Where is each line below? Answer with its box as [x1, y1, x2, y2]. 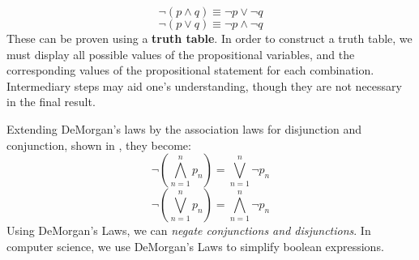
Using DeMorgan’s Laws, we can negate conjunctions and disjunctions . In [6, 222, 371, 239]
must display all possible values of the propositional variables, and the [6, 45, 355, 62]
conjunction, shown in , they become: [6, 136, 191, 153]
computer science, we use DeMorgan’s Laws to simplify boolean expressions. [6, 237, 384, 254]
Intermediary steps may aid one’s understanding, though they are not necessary [6, 77, 402, 94]
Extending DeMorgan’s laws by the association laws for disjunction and [6, 120, 362, 137]
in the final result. [6, 93, 96, 110]
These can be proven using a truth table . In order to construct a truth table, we [6, 30, 413, 46]
